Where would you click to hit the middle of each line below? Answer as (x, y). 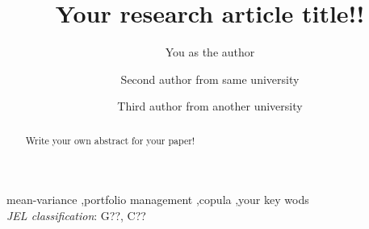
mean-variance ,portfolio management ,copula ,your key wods (158, 200)
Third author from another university (210, 106)
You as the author (210, 52)
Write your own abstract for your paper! (110, 140)
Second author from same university (210, 79)
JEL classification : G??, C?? (76, 215)
